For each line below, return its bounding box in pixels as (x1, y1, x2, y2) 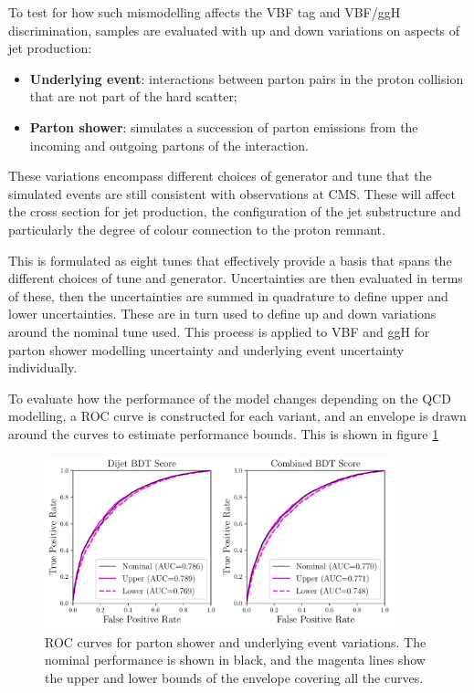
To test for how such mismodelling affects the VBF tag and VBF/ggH (8, 3, 401, 21)
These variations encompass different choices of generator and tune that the (8, 166, 432, 185)
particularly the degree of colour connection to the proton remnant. (8, 219, 385, 238)
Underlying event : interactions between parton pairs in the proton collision (29, 68, 464, 88)
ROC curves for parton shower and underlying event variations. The (45, 632, 427, 651)
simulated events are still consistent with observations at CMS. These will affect (8, 184, 456, 203)
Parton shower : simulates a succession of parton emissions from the (29, 117, 418, 136)
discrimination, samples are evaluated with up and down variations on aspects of (8, 20, 460, 39)
